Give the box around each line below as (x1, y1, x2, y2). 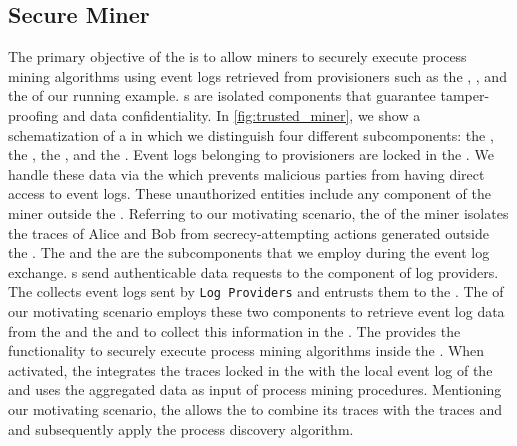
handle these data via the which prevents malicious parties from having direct (8, 163, 485, 184)
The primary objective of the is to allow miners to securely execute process (8, 46, 467, 67)
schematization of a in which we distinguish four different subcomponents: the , (8, 124, 494, 145)
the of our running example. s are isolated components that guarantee (8, 85, 436, 106)
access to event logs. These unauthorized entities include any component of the (8, 183, 491, 204)
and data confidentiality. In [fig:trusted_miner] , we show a (62, 104, 421, 125)
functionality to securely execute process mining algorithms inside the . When (8, 340, 485, 361)
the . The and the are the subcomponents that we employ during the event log (8, 242, 490, 263)
